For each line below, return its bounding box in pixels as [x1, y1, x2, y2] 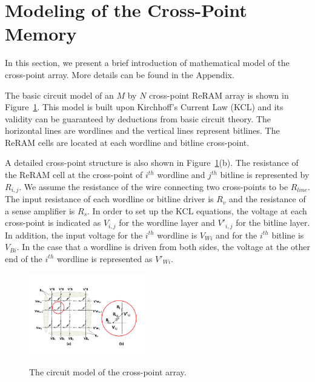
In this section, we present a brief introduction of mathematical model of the [5, 56, 290, 69]
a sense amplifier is [5, 204, 75, 217]
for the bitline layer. [236, 216, 310, 229]
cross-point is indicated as [5, 216, 101, 229]
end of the [5, 252, 42, 265]
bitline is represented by [220, 168, 310, 181]
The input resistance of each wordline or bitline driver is [5, 193, 214, 205]
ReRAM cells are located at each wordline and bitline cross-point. [5, 136, 250, 148]
